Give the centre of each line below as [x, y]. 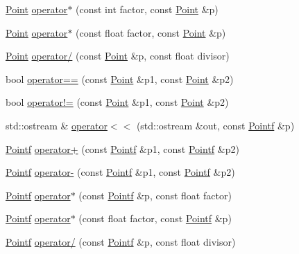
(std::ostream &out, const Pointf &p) [215, 125]
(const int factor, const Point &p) [147, 9]
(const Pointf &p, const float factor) [155, 195]
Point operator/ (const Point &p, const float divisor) [118, 56]
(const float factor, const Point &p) [151, 32]
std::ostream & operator [57, 125]
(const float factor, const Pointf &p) [155, 218]
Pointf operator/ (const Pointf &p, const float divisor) [121, 241]
